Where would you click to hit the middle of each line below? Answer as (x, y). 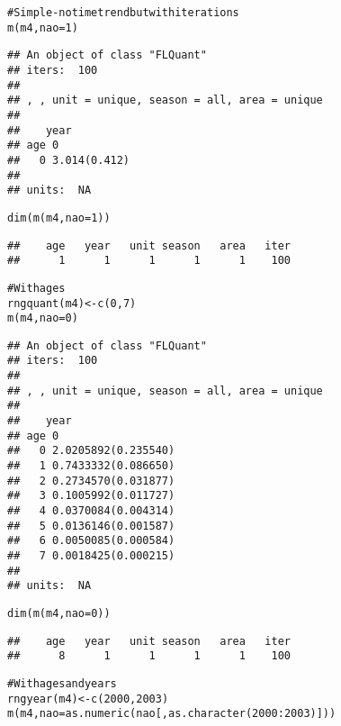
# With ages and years (62, 683)
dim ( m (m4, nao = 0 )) (59, 613)
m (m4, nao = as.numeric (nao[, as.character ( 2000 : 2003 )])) (172, 714)
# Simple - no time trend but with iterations (123, 13)
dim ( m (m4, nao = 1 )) (59, 218)
